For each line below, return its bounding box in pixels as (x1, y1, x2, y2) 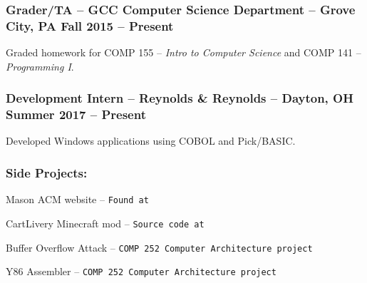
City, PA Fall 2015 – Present (6, 16, 174, 34)
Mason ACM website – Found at (6, 192, 149, 207)
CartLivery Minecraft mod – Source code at (6, 215, 205, 230)
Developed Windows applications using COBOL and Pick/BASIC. (6, 133, 296, 148)
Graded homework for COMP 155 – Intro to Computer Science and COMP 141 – (6, 45, 361, 60)
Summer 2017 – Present (6, 106, 146, 123)
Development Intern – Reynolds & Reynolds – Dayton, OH (6, 89, 353, 107)
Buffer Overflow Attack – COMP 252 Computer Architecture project (6, 240, 313, 254)
